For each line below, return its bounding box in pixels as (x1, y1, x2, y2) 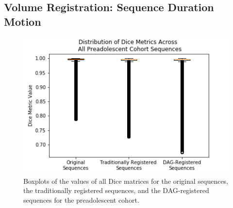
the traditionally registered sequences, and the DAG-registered (23, 185, 209, 195)
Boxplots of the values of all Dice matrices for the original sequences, (23, 176, 229, 186)
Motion (4, 14, 41, 29)
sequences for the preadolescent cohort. (23, 195, 139, 205)
